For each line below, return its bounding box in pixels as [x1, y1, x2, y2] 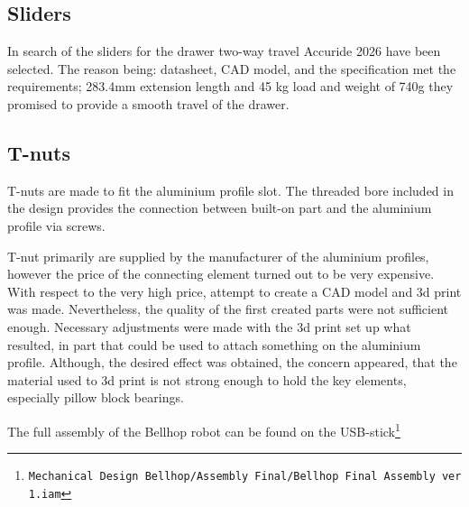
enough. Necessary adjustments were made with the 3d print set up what [7, 317, 411, 336]
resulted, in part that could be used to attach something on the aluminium [7, 335, 421, 354]
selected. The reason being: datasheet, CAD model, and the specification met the [7, 59, 456, 78]
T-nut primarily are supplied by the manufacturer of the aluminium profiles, [7, 246, 429, 265]
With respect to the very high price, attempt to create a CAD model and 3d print [7, 281, 462, 300]
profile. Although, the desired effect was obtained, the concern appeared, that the [7, 353, 457, 372]
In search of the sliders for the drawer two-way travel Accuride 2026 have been [7, 41, 441, 60]
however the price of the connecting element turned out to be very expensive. [7, 264, 435, 283]
